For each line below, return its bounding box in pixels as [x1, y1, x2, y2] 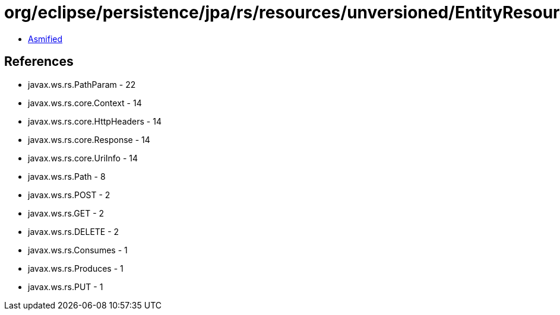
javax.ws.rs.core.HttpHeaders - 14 [28, 116, 162, 126]
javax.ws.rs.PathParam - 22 [28, 79, 136, 90]
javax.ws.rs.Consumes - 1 [28, 244, 128, 255]
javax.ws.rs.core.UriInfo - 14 [28, 152, 138, 163]
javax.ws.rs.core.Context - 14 [28, 97, 142, 108]
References [4, 54, 74, 69]
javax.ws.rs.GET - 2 [28, 208, 105, 218]
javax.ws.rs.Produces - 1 [28, 263, 124, 273]
